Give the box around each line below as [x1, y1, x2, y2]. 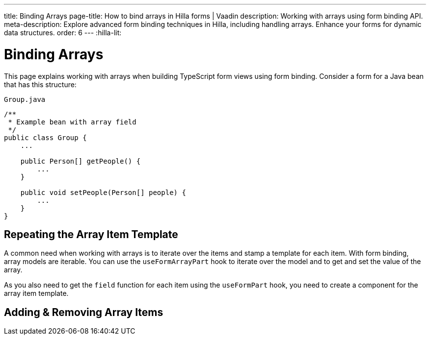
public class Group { [4, 133, 87, 142]
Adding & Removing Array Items [4, 306, 163, 318]
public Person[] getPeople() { [20, 157, 141, 165]
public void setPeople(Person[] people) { [20, 188, 186, 196]
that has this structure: [4, 80, 77, 89]
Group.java [4, 95, 46, 103]
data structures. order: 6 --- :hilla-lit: [4, 28, 122, 37]
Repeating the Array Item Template [4, 228, 178, 241]
